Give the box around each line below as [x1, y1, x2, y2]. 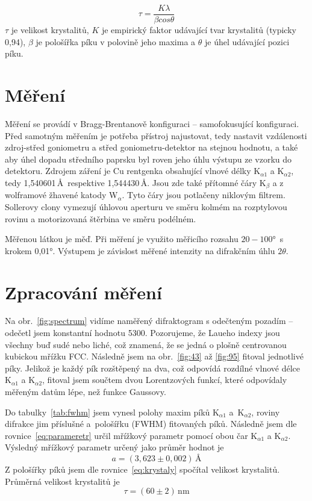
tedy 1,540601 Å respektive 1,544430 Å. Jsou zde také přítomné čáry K [5, 176, 266, 188]
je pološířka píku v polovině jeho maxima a [36, 35, 196, 48]
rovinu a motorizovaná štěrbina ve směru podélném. [5, 212, 196, 225]
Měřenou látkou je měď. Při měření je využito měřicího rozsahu [5, 232, 239, 245]
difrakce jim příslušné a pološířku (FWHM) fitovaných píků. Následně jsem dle [5, 417, 297, 430]
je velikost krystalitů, [11, 23, 89, 36]
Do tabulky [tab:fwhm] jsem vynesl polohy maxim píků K [5, 405, 219, 418]
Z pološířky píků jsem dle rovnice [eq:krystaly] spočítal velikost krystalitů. [5, 463, 280, 476]
